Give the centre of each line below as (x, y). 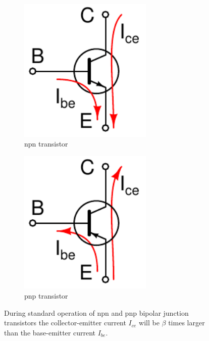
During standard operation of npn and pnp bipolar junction (96, 312)
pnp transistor (46, 295)
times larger (187, 323)
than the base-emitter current (50, 332)
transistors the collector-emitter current (65, 323)
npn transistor (46, 144)
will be (149, 323)
